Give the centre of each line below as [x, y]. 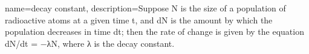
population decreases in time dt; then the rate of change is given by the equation [154, 31]
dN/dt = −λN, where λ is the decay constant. [90, 43]
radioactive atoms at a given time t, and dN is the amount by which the [139, 19]
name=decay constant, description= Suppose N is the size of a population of [145, 8]
